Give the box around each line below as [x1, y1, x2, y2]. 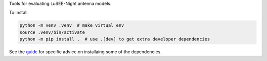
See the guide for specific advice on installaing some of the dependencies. [9, 49, 162, 55]
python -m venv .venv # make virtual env [19, 22, 124, 28]
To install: [9, 10, 29, 16]
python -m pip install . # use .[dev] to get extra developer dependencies [19, 37, 210, 42]
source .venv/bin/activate [19, 29, 85, 35]
